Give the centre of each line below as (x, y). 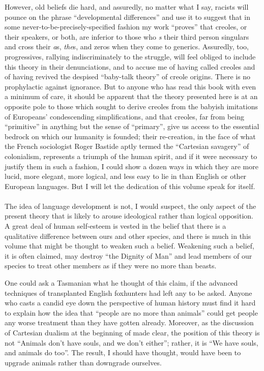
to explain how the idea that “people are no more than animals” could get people (131, 312)
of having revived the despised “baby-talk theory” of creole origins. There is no (128, 76)
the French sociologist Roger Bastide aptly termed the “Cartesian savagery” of (127, 146)
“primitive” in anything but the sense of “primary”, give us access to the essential (132, 126)
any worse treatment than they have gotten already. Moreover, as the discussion (129, 322)
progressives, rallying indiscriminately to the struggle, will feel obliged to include (130, 56)
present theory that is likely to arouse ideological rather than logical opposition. (129, 216)
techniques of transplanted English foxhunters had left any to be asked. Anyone (128, 292)
